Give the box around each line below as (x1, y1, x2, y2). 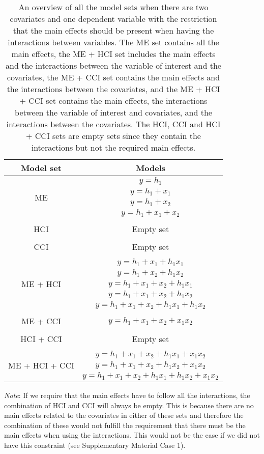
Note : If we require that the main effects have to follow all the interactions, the (4, 390, 250, 400)
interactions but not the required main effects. (31, 141, 196, 153)
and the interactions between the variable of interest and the (6, 60, 221, 71)
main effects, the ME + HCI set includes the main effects (11, 48, 216, 60)
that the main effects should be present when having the (13, 24, 214, 36)
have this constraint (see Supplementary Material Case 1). (4, 439, 186, 450)
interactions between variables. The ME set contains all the (8, 36, 219, 48)
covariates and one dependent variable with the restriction (10, 13, 217, 24)
